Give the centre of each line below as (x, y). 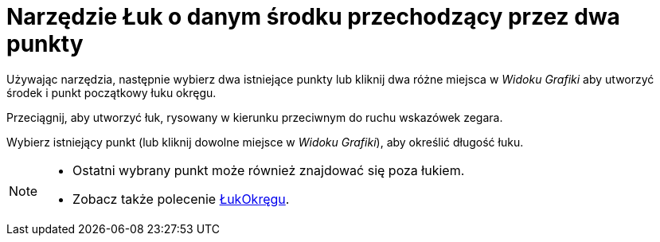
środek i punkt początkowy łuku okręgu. (111, 92)
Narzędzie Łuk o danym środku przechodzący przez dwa (313, 17)
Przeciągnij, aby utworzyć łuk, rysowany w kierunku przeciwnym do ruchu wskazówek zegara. (255, 117)
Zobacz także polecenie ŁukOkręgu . (181, 199)
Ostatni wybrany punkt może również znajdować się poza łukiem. (269, 170)
